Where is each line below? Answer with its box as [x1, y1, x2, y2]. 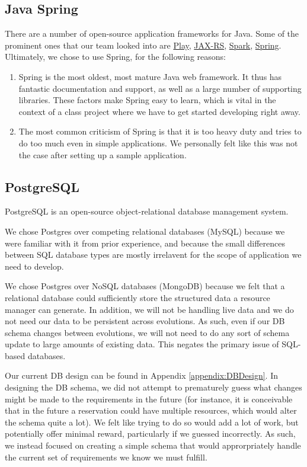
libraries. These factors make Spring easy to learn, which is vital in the [18, 94, 276, 106]
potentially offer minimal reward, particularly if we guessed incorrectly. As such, [5, 427, 296, 440]
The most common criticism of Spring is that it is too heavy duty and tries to [18, 125, 302, 137]
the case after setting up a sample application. [18, 148, 187, 161]
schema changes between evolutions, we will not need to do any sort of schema [5, 326, 290, 338]
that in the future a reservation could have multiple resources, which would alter [5, 404, 297, 417]
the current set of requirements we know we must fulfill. [5, 450, 207, 463]
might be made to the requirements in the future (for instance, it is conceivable [5, 392, 293, 405]
